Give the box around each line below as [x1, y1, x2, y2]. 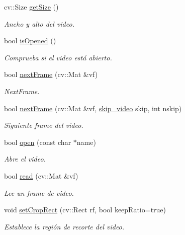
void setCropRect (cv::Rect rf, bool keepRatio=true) [4, 204, 166, 215]
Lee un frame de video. [4, 187, 74, 198]
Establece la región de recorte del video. [4, 221, 125, 231]
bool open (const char [4, 136, 71, 147]
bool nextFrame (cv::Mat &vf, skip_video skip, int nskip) [4, 103, 182, 113]
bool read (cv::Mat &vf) [4, 170, 78, 181]
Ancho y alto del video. [4, 18, 74, 29]
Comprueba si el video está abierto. [4, 52, 112, 62]
